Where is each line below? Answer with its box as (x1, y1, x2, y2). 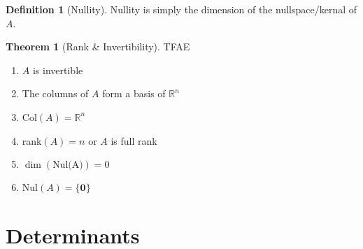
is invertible (32, 62, 83, 77)
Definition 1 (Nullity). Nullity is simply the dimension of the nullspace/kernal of (6, 2, 357, 16)
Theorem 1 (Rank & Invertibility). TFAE (6, 39, 190, 54)
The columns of (22, 86, 89, 101)
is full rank (111, 133, 157, 148)
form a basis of (102, 86, 166, 101)
